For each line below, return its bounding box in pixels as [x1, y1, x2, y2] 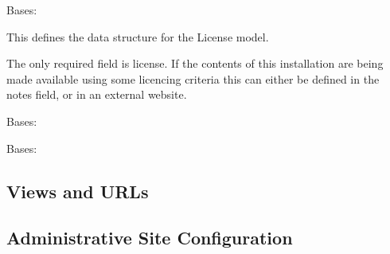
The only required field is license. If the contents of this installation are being [6, 55, 384, 72]
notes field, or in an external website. [6, 86, 187, 103]
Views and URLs [6, 178, 149, 203]
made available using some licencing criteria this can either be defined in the [6, 70, 380, 87]
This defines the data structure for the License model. [6, 28, 269, 45]
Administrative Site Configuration [6, 225, 293, 250]
